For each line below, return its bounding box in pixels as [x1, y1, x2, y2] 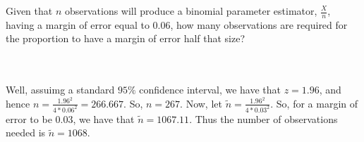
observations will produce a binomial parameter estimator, [64, 4, 317, 18]
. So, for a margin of [270, 96, 358, 110]
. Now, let [180, 96, 222, 110]
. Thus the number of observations [189, 111, 338, 126]
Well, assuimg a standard [6, 82, 115, 97]
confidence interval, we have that [139, 82, 281, 97]
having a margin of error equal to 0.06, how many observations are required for [6, 17, 348, 32]
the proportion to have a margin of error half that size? [6, 31, 245, 46]
